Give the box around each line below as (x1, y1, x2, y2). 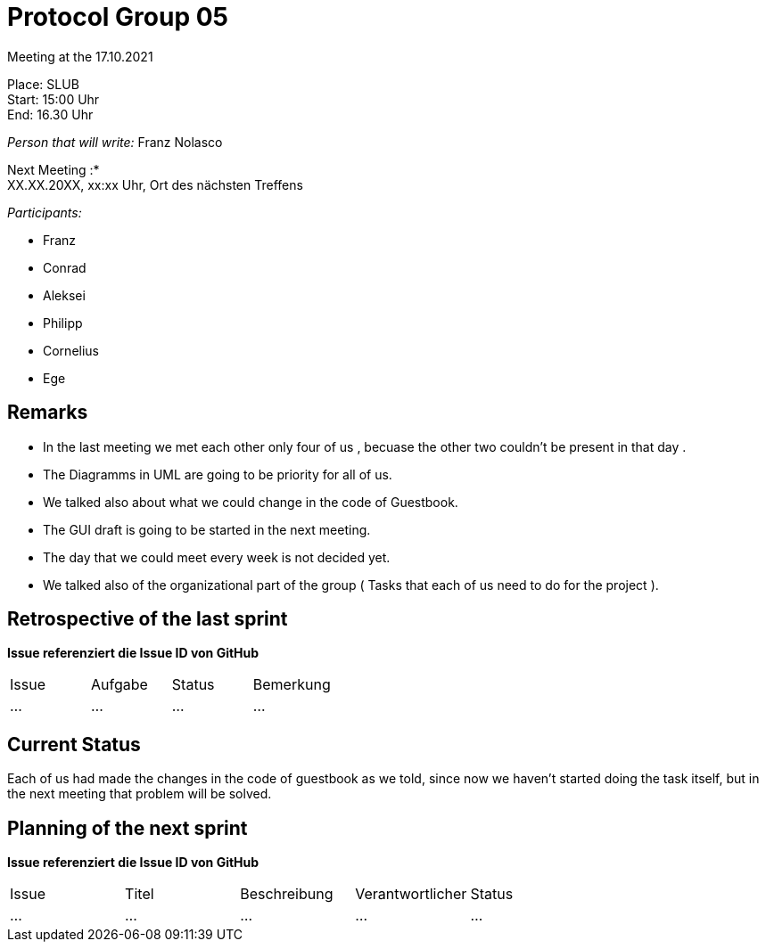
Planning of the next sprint (7, 816, 248, 839)
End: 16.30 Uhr (7, 106, 94, 122)
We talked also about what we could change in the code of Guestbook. (43, 494, 458, 510)
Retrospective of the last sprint (7, 608, 288, 631)
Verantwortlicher (355, 885, 467, 904)
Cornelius (43, 342, 99, 358)
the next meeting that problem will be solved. (7, 786, 272, 802)
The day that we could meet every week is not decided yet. (43, 549, 391, 565)
